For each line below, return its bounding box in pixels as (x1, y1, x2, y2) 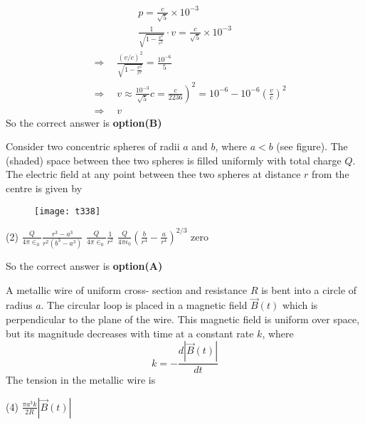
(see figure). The (276, 139, 348, 154)
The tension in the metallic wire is (6, 372, 156, 387)
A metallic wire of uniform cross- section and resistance (6, 282, 248, 297)
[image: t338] (34, 206, 101, 216)
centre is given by (6, 181, 83, 196)
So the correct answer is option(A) (6, 258, 163, 273)
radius (6, 298, 33, 313)
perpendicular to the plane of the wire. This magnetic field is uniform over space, (6, 312, 360, 327)
